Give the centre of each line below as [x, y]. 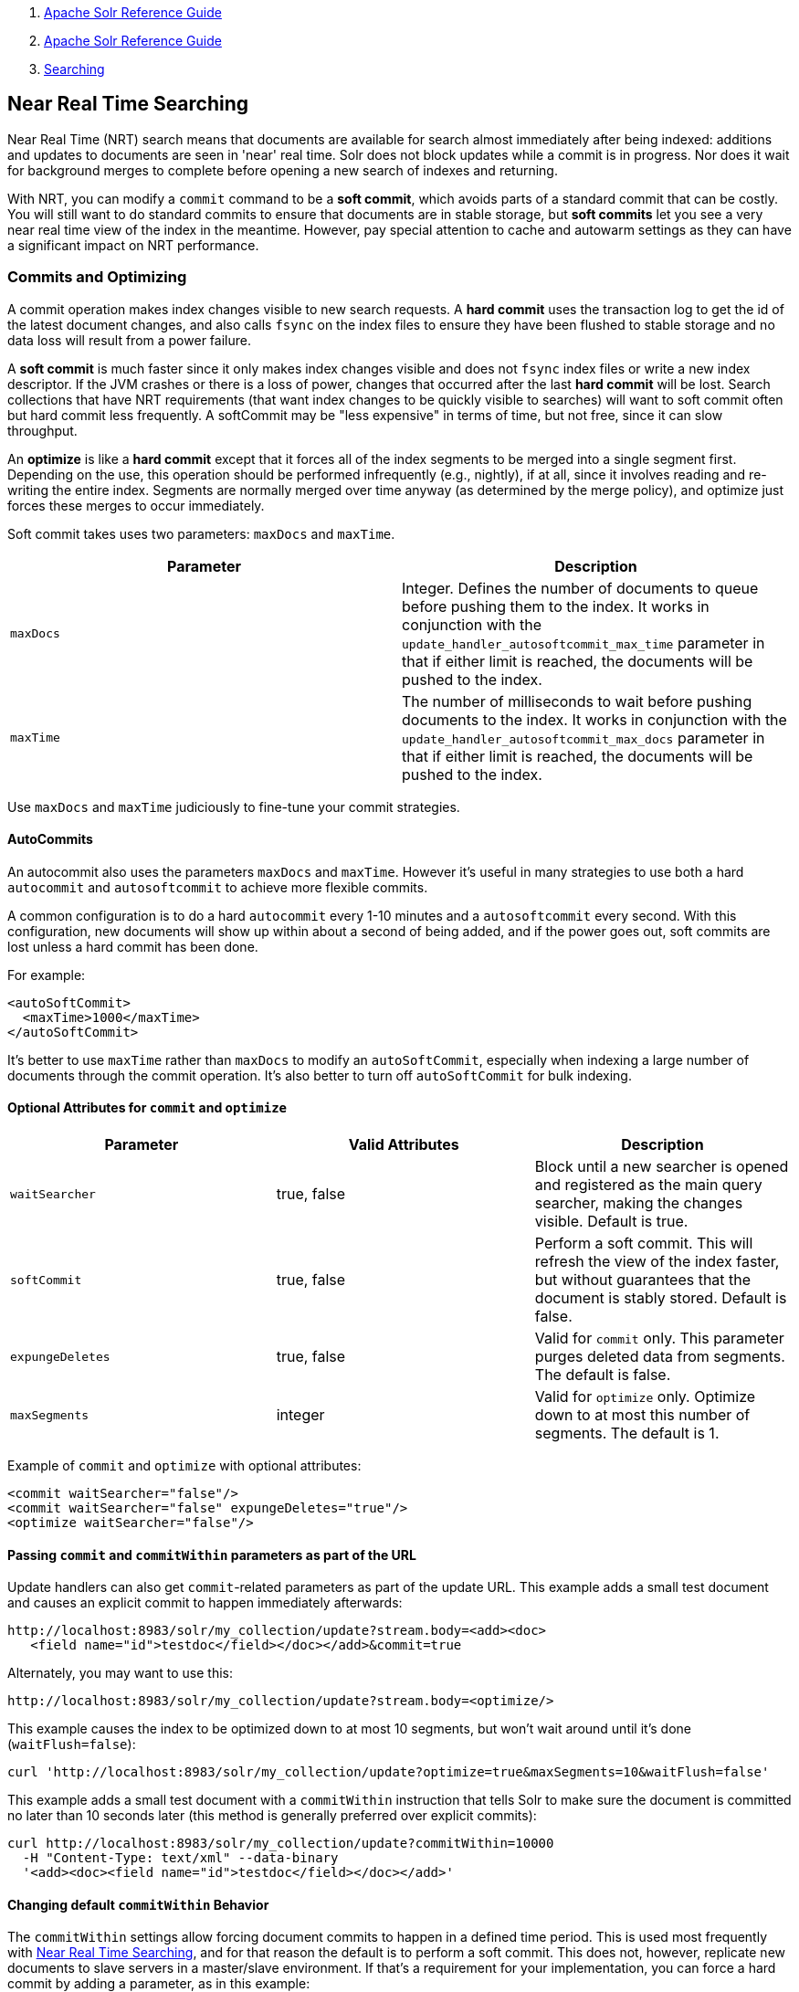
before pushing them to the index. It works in [556, 606]
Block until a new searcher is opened [662, 1167]
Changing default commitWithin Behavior [138, 1904]
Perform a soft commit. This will [644, 1244]
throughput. [42, 430]
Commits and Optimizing [97, 277]
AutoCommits [50, 839]
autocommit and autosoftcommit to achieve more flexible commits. [218, 887]
